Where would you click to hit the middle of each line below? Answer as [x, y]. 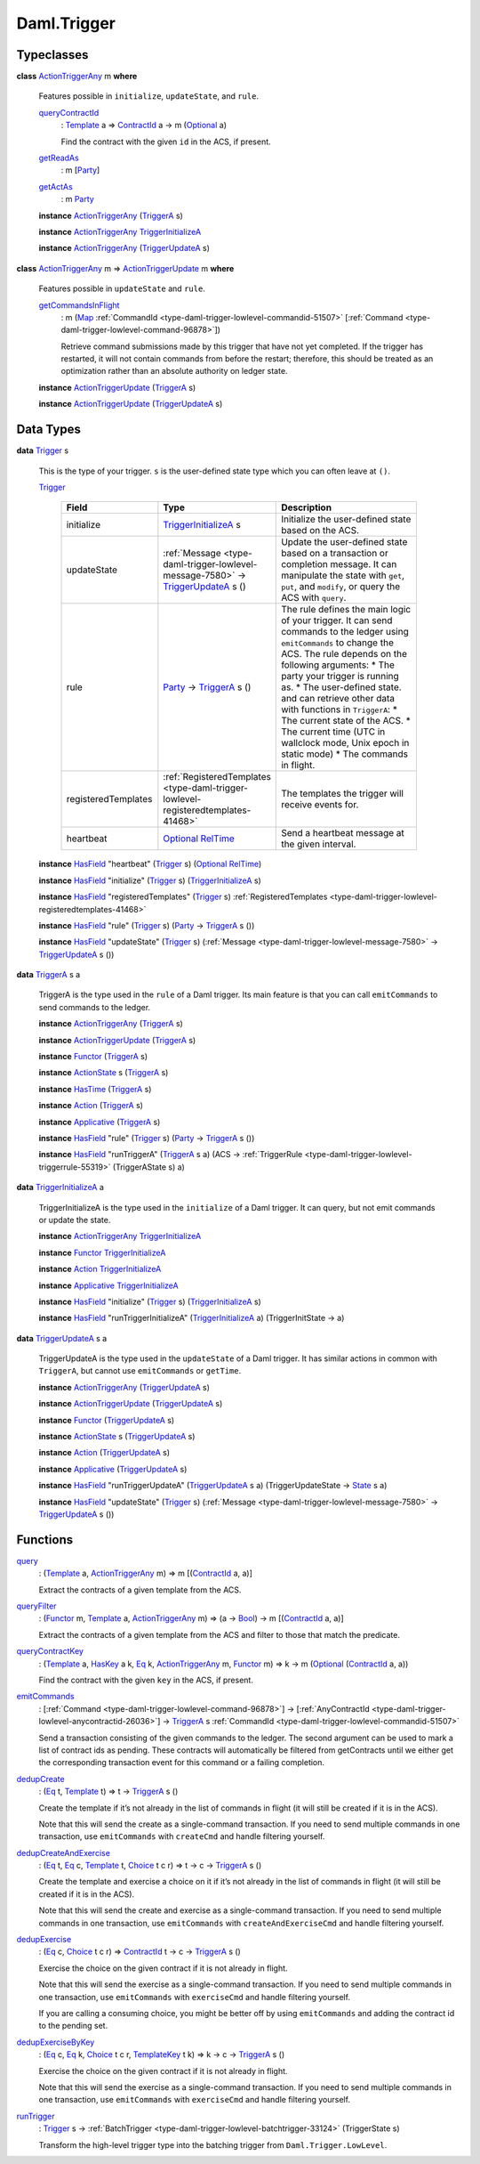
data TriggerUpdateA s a [62, 1338]
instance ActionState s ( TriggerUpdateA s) [117, 1437]
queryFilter [36, 1606]
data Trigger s [43, 450]
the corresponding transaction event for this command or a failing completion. [181, 1763]
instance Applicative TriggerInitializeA [108, 1285]
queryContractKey [50, 1651]
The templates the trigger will [343, 794]
